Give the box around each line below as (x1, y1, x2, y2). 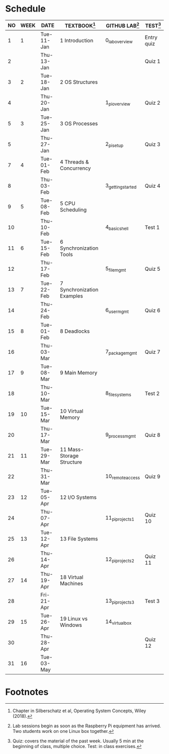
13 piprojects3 (105, 597, 135, 605)
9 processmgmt (105, 431, 136, 439)
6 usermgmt (105, 307, 129, 315)
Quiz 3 (145, 141, 161, 148)
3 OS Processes (60, 120, 98, 127)
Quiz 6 (145, 307, 161, 314)
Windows (60, 622, 82, 629)
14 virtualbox (105, 618, 132, 626)
